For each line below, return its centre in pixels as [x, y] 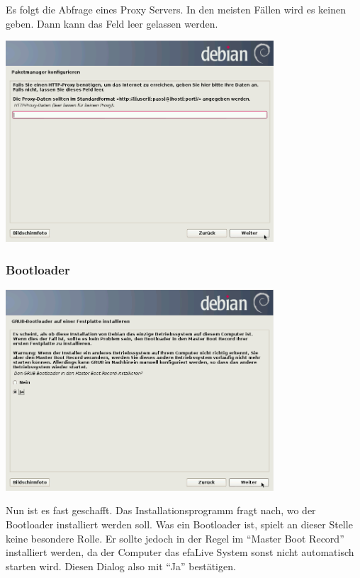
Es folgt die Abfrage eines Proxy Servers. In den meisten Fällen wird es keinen [176, 9]
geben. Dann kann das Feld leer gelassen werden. [112, 23]
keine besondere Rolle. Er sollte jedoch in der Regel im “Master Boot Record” [175, 538]
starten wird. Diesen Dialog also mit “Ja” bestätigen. [121, 566]
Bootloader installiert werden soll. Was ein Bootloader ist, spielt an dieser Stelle [179, 524]
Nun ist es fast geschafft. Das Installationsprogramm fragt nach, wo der [161, 510]
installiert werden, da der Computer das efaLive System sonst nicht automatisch [180, 552]
